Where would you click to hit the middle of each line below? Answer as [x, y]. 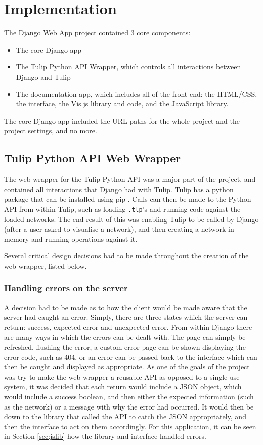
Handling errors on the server [66, 288]
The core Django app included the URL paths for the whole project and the [122, 120]
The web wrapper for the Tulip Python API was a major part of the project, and [130, 179]
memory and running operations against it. [71, 238]
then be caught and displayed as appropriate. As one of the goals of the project [127, 367]
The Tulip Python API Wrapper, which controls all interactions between [128, 67]
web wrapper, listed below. [46, 265]
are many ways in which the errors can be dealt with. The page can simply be [125, 337]
